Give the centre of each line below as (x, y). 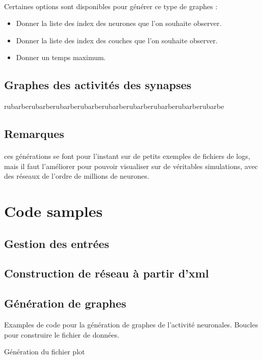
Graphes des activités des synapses (98, 85)
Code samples (54, 211)
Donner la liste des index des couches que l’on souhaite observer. (117, 40)
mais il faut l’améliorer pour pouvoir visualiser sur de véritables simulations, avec (131, 166)
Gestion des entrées (57, 243)
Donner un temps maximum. (61, 57)
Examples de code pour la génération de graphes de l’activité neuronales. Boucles (131, 325)
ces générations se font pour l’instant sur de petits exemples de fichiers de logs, (127, 156)
